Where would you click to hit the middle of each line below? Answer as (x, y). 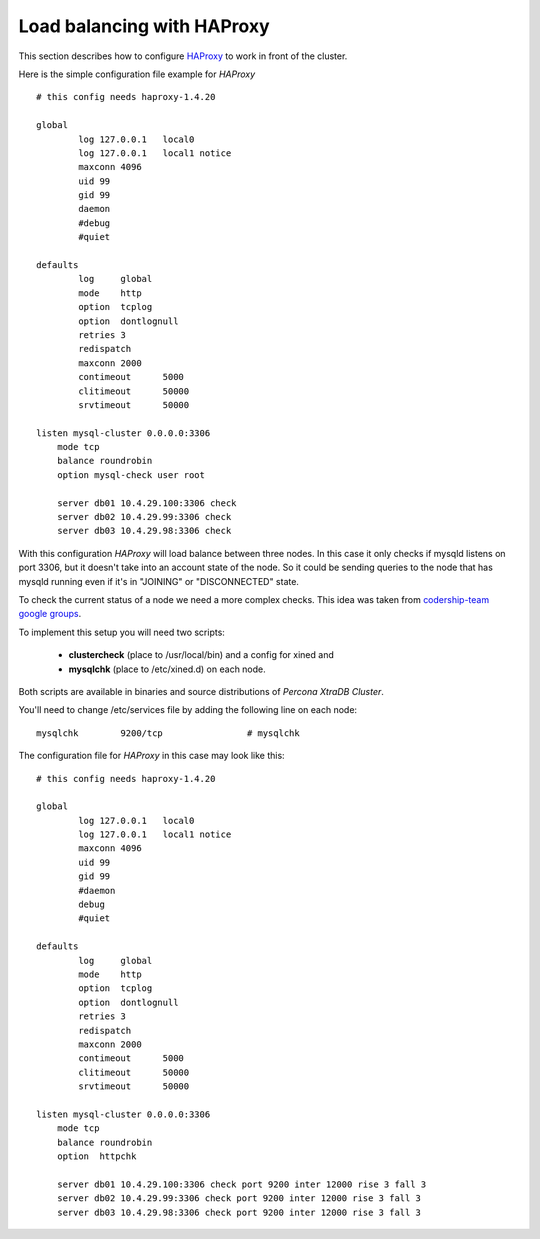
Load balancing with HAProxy (144, 26)
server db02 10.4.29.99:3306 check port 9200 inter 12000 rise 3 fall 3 (239, 1198)
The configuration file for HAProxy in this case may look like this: (151, 756)
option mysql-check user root (130, 474)
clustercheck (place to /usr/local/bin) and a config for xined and (201, 655)
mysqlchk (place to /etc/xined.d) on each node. (167, 669)
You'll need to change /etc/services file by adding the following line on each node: (188, 710)
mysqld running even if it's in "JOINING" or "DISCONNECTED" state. (159, 581)
